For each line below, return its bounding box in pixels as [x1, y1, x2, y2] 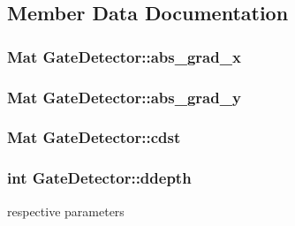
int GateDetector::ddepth [7, 167, 192, 189]
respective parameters [7, 201, 125, 220]
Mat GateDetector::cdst [7, 126, 181, 148]
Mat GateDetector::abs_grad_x [7, 45, 241, 67]
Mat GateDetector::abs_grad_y [7, 86, 241, 108]
